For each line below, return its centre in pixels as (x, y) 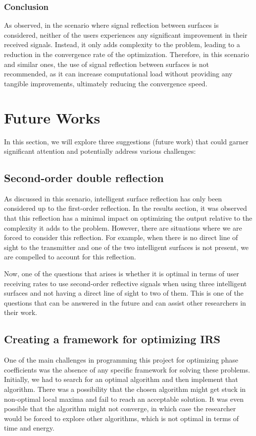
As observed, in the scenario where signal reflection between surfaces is (111, 25)
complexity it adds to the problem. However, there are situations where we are (123, 227)
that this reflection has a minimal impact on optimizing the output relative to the (128, 218)
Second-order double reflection (84, 178)
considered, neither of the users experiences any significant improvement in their (126, 34)
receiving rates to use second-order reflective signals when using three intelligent (126, 283)
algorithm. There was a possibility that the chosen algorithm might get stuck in (125, 389)
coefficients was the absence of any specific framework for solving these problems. (127, 369)
